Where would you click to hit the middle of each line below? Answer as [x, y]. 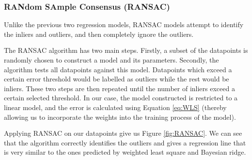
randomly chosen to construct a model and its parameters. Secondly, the [111, 60]
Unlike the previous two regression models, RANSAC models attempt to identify [124, 24]
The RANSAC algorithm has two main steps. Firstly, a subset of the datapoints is [126, 50]
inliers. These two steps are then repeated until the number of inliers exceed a [119, 88]
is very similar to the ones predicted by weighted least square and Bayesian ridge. [125, 152]
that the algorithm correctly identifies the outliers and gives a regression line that [125, 142]
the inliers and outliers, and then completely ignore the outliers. [99, 34]
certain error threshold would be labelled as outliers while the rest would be [117, 79]
